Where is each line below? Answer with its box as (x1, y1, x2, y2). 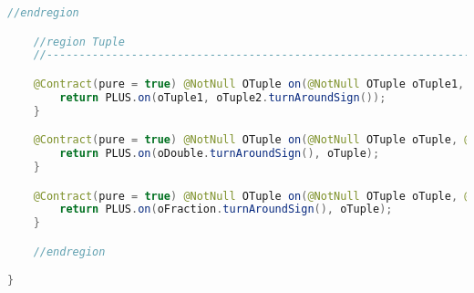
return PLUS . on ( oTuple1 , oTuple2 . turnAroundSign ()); (59, 90, 386, 104)
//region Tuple (33, 35, 125, 48)
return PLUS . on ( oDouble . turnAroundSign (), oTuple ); (59, 147, 380, 161)
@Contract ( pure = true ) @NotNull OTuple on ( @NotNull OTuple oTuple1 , (33, 77, 465, 90)
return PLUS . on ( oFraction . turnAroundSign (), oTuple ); (59, 203, 393, 216)
